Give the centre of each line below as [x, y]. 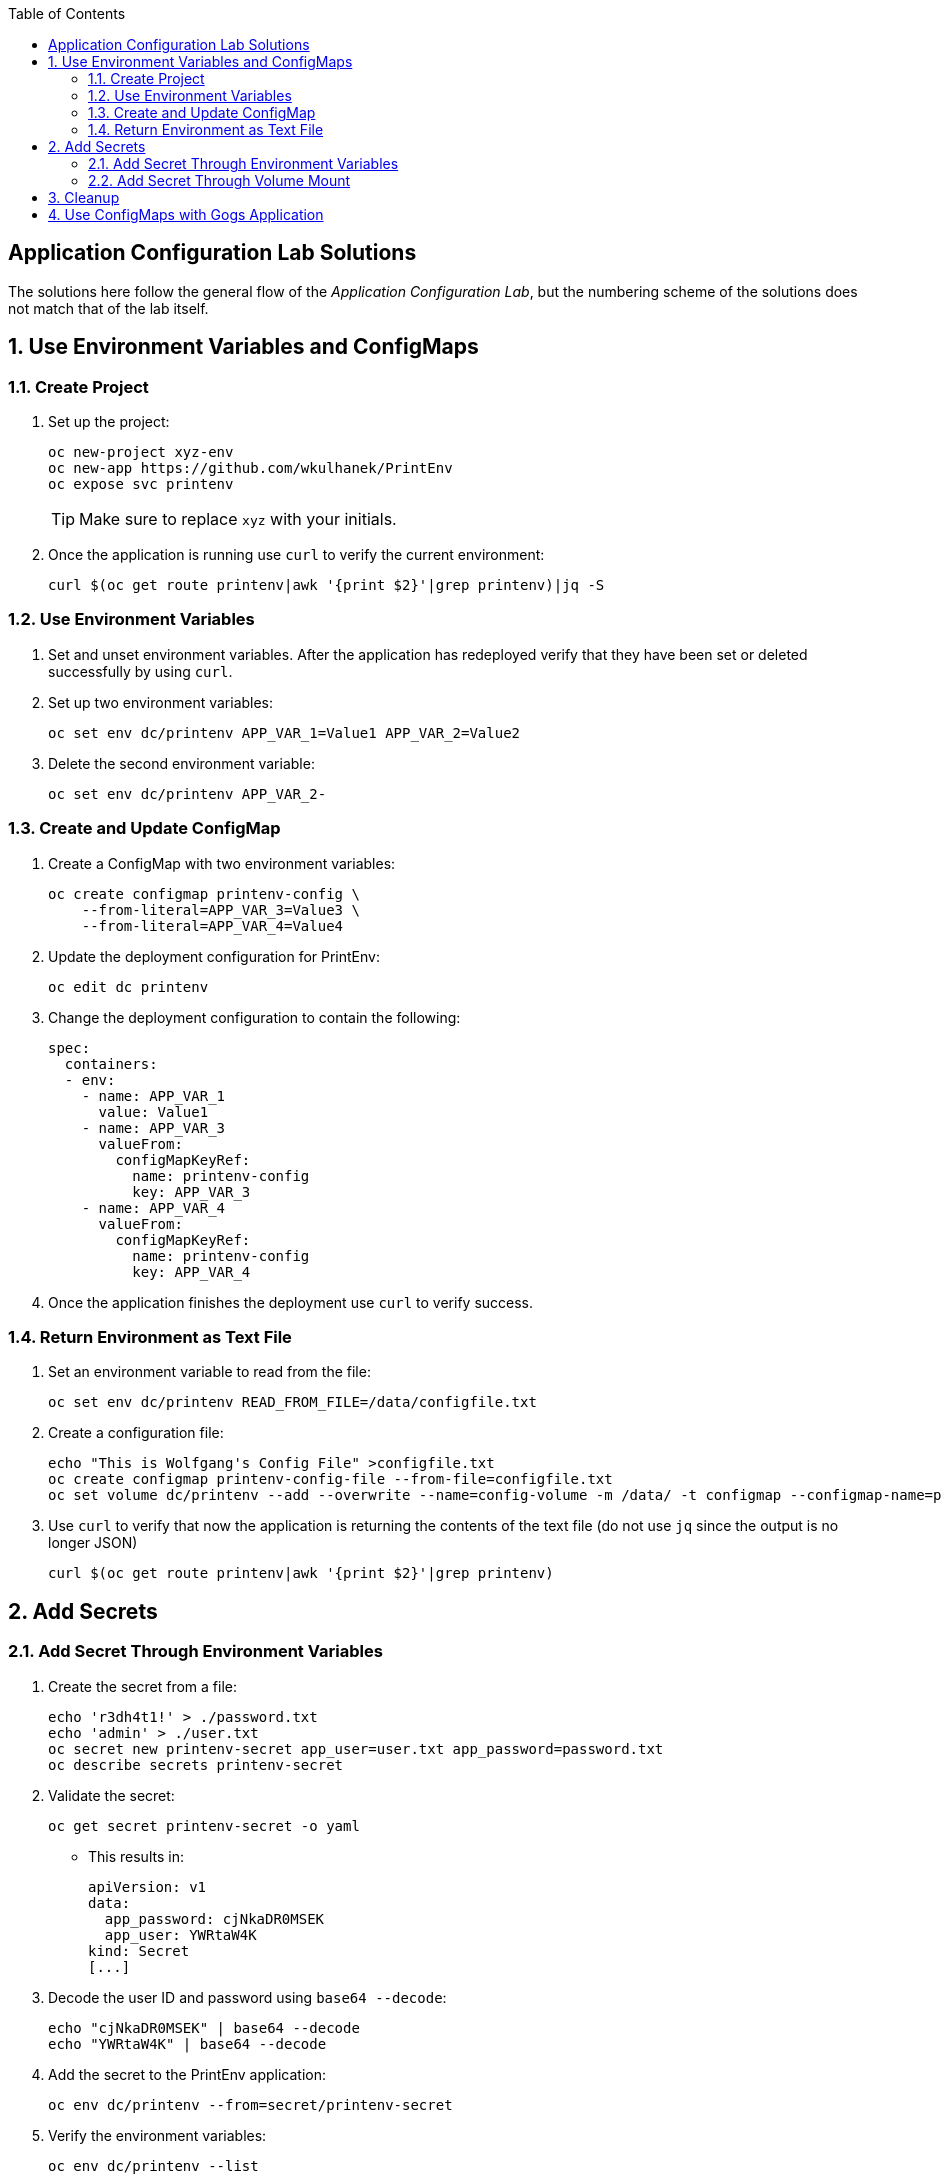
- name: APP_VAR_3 [153, 1127]
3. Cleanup [84, 197]
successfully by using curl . [140, 671]
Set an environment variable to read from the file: [209, 1372]
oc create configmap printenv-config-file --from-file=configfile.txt [330, 1479]
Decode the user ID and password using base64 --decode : [247, 1997]
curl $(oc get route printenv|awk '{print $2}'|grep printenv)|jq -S [326, 585]
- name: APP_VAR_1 [153, 1095]
